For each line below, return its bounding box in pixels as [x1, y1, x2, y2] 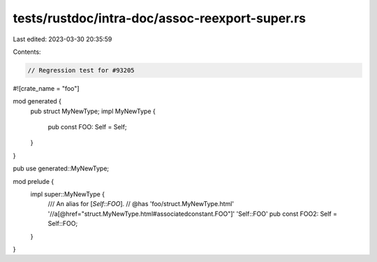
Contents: [13, 48, 41, 56]
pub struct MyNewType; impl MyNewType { [30, 107, 156, 115]
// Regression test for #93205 [27, 66, 135, 74]
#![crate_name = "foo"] [13, 84, 80, 92]
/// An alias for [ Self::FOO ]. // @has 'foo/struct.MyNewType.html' [47, 200, 235, 208]
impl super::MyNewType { [30, 190, 105, 198]
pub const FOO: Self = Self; [47, 123, 127, 131]
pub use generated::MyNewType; [13, 164, 110, 173]
